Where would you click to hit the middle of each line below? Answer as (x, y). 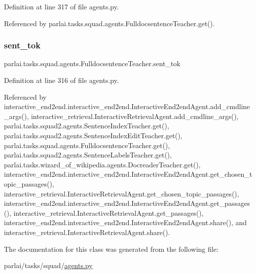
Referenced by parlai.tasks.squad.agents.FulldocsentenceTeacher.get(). (110, 23)
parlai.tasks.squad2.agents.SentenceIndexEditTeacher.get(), (93, 135)
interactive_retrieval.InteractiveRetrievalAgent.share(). (87, 232)
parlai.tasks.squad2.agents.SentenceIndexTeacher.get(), (87, 126)
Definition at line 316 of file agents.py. (61, 80)
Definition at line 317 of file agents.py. (61, 6)
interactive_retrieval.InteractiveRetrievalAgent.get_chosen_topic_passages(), (122, 193)
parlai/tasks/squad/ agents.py (48, 265)
